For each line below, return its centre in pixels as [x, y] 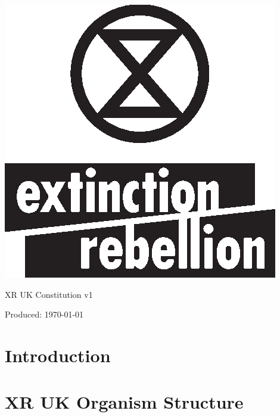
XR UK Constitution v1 [49, 294]
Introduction [58, 355]
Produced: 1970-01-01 [44, 314]
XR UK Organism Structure [124, 402]
